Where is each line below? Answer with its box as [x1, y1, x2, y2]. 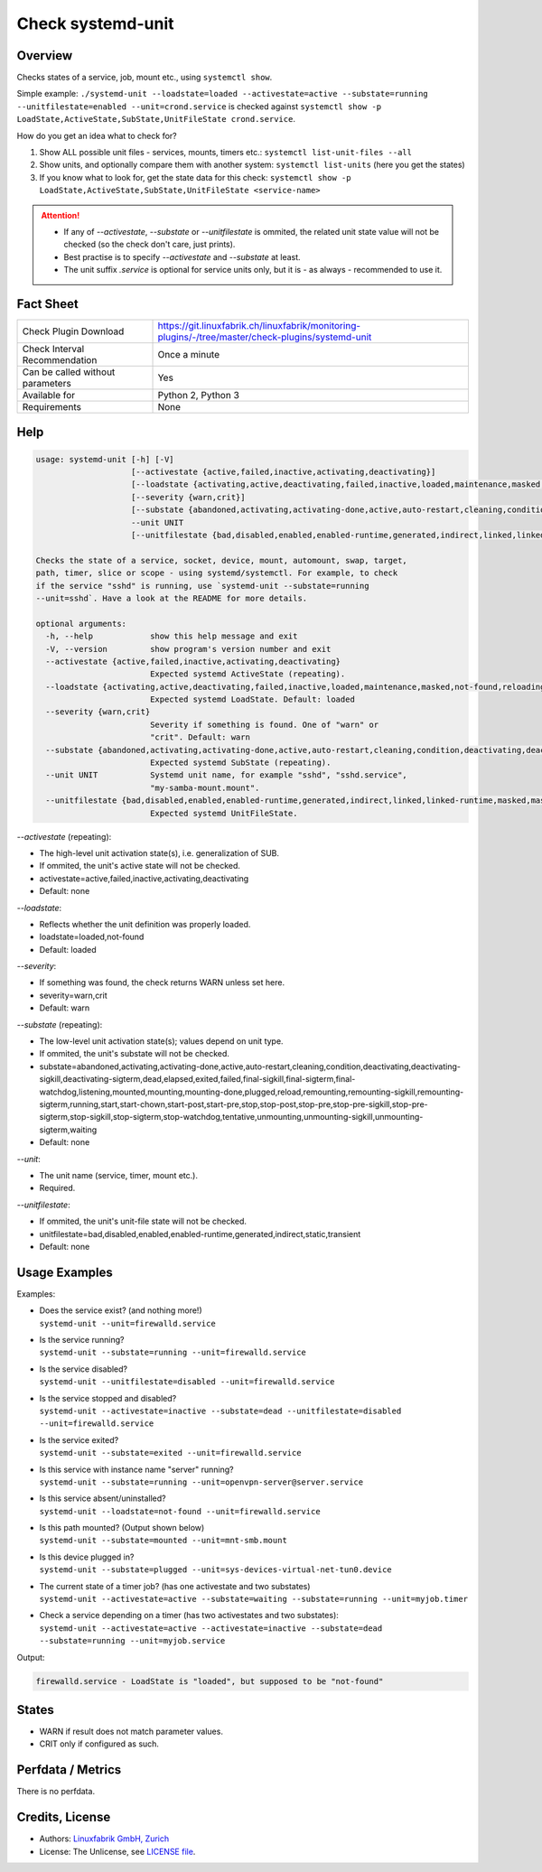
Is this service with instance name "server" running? [39, 1464, 234, 1475]
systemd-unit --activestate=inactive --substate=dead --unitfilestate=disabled [39, 1405, 402, 1416]
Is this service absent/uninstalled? [39, 1493, 166, 1504]
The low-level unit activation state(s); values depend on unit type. [39, 1036, 284, 1047]
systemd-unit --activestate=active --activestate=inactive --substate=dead [39, 1623, 383, 1634]
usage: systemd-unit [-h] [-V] [35, 454, 175, 464]
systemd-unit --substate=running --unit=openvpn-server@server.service [39, 1476, 364, 1487]
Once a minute [157, 349, 220, 361]
